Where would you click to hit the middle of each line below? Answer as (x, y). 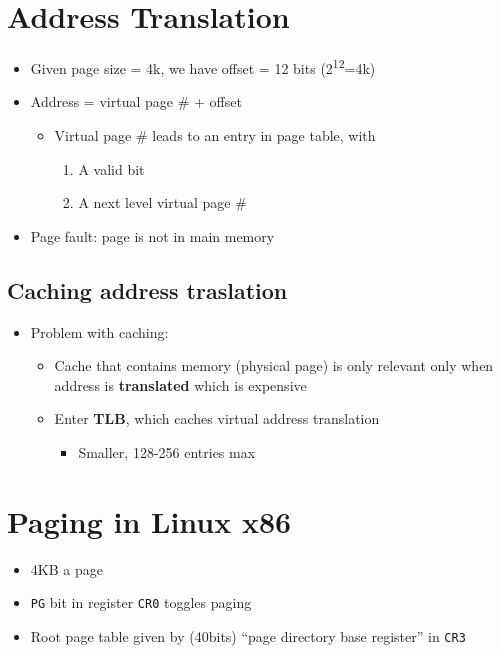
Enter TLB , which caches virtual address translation (217, 418)
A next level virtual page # (162, 202)
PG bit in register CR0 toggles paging (141, 602)
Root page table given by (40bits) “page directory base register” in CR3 (248, 635)
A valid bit (111, 168)
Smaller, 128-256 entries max (167, 451)
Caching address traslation (147, 289)
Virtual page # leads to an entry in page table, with (215, 134)
